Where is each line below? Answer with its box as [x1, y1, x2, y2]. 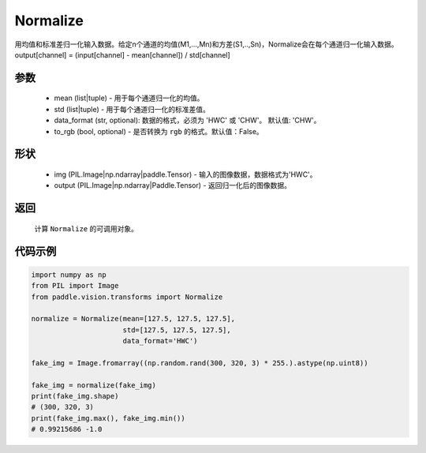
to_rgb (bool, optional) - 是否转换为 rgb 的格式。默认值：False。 [54, 126, 263, 136]
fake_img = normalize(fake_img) [31, 380, 157, 390]
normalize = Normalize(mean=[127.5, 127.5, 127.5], [31, 314, 236, 324]
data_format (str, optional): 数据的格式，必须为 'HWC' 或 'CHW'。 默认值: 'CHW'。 [54, 115, 321, 125]
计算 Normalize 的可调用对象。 [34, 223, 138, 233]
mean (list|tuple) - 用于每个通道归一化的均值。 [54, 93, 204, 103]
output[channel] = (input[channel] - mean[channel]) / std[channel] [14, 50, 230, 59]
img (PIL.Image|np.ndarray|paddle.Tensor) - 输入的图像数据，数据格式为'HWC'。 [54, 170, 317, 179]
